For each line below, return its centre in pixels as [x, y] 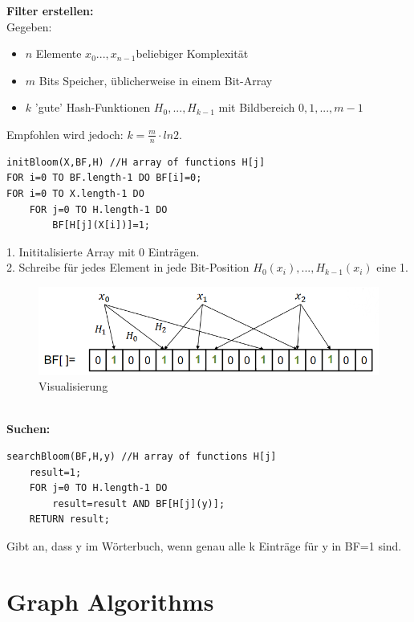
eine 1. [392, 267]
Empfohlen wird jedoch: [65, 134]
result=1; [55, 472]
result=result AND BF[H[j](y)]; [139, 503]
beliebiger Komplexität [192, 53]
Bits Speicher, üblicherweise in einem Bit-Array [156, 80]
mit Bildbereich [257, 107]
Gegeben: [29, 26]
